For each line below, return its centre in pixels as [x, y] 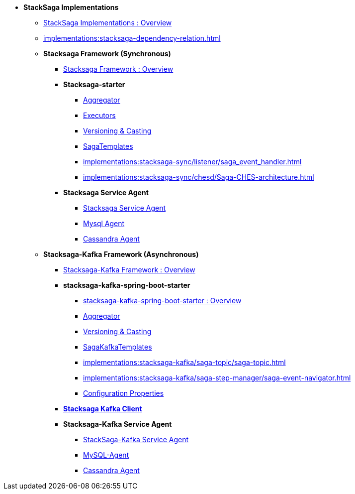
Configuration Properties [124, 393]
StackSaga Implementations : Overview [108, 23]
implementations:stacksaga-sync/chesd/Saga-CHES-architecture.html [199, 177]
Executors [99, 115]
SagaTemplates [108, 146]
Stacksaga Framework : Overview [118, 69]
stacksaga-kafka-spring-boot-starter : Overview [162, 301]
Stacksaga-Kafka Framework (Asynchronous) [121, 254]
